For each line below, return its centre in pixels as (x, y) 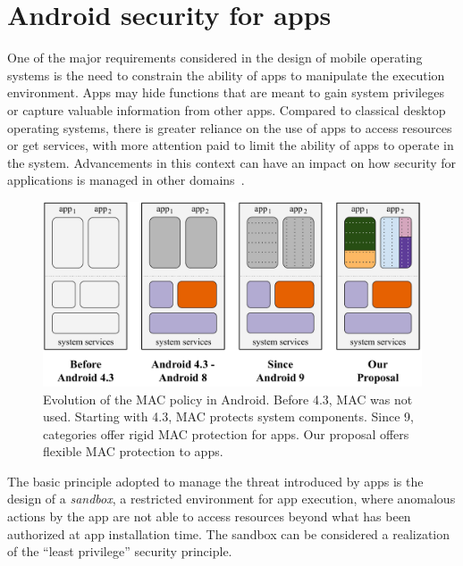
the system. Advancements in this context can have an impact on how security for (232, 162)
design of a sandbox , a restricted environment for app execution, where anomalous (231, 499)
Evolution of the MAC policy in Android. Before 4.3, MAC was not (228, 399)
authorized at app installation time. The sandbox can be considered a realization (229, 533)
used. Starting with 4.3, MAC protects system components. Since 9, (229, 416)
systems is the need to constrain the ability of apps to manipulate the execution (226, 75)
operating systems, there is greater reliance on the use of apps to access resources (230, 127)
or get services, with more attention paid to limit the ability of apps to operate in (231, 145)
